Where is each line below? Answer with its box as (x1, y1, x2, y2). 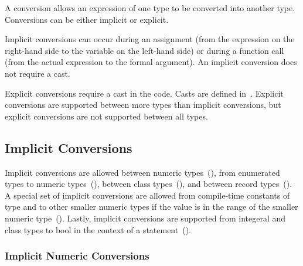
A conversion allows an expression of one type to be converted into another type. (5, 2, 295, 13)
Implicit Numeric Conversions (5, 248, 149, 263)
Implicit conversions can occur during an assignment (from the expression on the (5, 33, 295, 45)
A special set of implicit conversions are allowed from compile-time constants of (5, 189, 290, 201)
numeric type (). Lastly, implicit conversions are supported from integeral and (5, 212, 286, 224)
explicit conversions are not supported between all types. (5, 110, 208, 122)
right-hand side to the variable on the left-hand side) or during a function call (5, 44, 284, 56)
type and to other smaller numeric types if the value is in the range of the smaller (5, 200, 298, 213)
